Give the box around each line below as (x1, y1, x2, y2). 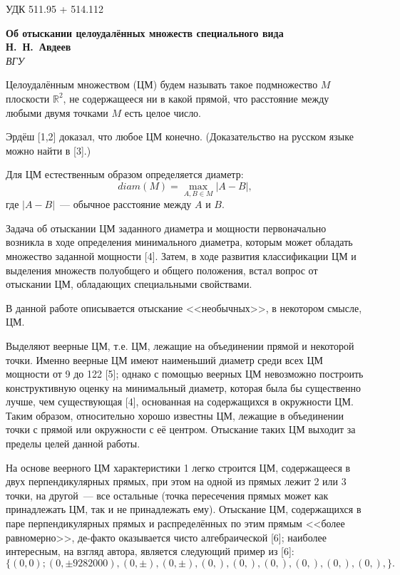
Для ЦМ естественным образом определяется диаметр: (6, 167, 244, 182)
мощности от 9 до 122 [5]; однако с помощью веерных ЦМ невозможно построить (6, 366, 364, 381)
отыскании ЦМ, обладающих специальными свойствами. (6, 276, 252, 291)
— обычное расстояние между (60, 197, 192, 212)
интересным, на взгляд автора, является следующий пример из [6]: (6, 544, 294, 559)
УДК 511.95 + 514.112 (6, 1, 104, 16)
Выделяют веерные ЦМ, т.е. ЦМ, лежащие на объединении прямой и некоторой (6, 338, 354, 353)
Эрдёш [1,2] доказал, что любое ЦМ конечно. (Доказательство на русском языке (6, 129, 354, 144)
